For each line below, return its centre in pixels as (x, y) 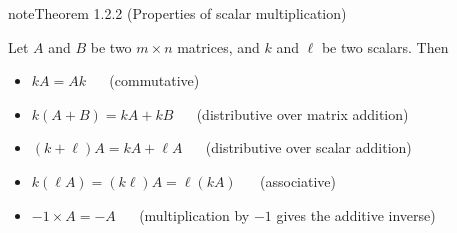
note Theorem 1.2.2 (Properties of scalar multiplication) (177, 13)
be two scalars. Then (385, 46)
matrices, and (218, 46)
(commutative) (154, 80)
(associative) (298, 180)
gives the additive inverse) (356, 214)
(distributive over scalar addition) (308, 147)
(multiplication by (194, 214)
